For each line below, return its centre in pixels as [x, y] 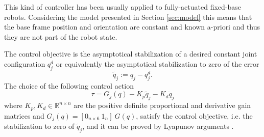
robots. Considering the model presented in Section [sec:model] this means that [128, 17]
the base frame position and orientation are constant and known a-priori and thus [132, 27]
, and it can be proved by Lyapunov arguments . [158, 126]
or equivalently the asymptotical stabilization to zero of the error [158, 63]
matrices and [24, 115]
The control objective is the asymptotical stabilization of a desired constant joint [131, 54]
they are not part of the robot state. [61, 36]
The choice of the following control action [69, 85]
